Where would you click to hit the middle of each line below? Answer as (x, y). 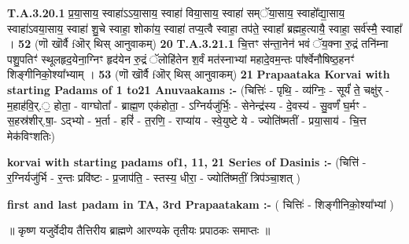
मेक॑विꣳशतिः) (31, 135)
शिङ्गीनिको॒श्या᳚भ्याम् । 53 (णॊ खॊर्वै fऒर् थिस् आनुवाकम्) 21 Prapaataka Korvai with (199, 74)
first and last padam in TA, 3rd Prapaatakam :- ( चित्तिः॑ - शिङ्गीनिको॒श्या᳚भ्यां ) (201, 204)
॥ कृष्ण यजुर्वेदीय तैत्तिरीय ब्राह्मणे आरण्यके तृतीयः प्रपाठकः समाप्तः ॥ (139, 230)
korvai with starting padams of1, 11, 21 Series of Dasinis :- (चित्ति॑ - (187, 162)
